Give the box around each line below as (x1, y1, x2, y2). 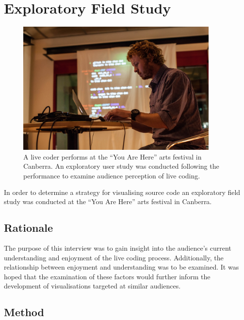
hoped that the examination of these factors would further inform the (4, 271, 211, 281)
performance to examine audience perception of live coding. (23, 171, 200, 181)
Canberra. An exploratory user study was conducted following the (23, 161, 219, 171)
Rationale (4, 220, 53, 235)
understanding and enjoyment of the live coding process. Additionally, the (4, 252, 224, 262)
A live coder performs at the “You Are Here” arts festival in (23, 151, 202, 161)
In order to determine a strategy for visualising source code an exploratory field (4, 187, 241, 197)
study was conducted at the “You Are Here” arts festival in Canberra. (4, 196, 212, 207)
